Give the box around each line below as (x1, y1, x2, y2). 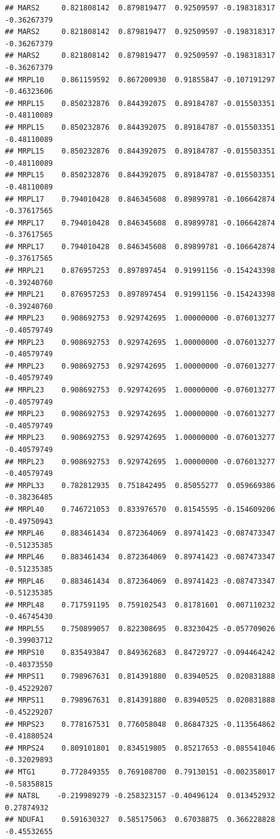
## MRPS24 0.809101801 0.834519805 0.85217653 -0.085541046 (5, 743, 275, 752)
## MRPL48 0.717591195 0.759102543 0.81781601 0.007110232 (5, 600, 275, 609)
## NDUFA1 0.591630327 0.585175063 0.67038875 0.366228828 (5, 815, 275, 824)
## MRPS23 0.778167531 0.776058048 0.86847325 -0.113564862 (5, 720, 275, 729)
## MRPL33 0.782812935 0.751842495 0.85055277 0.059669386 (5, 481, 275, 490)
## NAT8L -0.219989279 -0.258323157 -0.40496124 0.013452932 (5, 791, 275, 801)
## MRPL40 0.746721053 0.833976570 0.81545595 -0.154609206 (5, 504, 275, 514)
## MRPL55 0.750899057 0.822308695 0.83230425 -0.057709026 (5, 624, 275, 633)
